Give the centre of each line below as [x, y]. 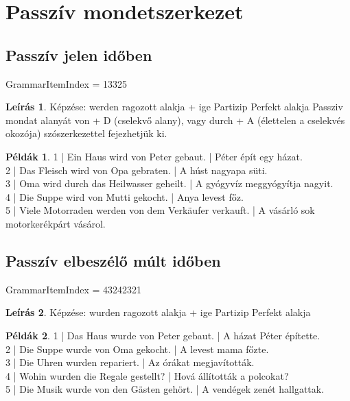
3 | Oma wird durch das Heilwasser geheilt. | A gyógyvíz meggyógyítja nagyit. [170, 183]
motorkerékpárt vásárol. [56, 223]
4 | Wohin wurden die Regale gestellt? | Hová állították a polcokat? [147, 375]
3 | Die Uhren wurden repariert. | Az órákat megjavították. [130, 362]
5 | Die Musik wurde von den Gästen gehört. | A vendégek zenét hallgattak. [165, 389]
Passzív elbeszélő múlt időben [113, 260]
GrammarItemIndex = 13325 [67, 83]
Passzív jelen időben [79, 54]
